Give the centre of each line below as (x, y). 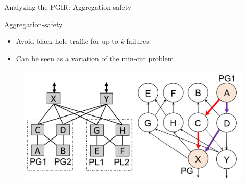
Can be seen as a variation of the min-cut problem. (96, 58)
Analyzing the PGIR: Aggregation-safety (68, 7)
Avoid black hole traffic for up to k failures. (83, 41)
